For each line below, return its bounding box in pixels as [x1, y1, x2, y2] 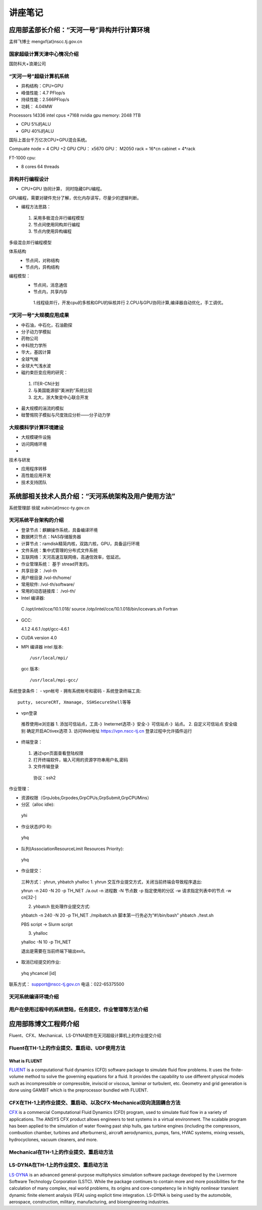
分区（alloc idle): [21, 801, 55, 807]
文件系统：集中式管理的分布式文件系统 [21, 547, 98, 553]
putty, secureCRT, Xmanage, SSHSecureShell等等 [17, 699, 131, 705]
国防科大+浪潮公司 [9, 61, 46, 67]
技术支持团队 [21, 479, 47, 485]
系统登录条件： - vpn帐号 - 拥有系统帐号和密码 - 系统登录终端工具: [9, 688, 142, 694]
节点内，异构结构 [25, 264, 60, 270]
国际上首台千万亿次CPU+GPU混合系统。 [9, 137, 90, 143]
